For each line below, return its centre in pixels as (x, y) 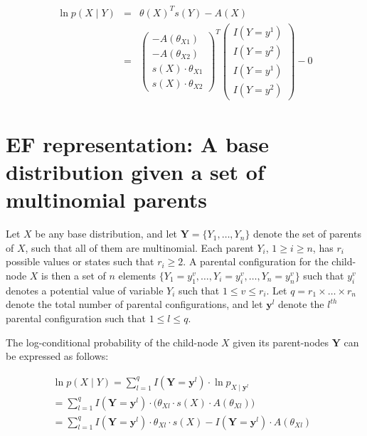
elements (137, 276)
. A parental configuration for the (256, 261)
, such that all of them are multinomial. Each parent (139, 247)
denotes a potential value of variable (85, 290)
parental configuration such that (76, 318)
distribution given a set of (135, 172)
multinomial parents (107, 200)
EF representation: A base (137, 143)
